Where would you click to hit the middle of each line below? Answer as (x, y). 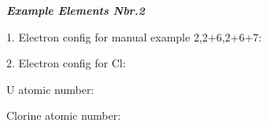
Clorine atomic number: (64, 115)
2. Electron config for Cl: (66, 63)
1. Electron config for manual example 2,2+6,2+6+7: (134, 36)
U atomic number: (50, 89)
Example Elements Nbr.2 (76, 10)
